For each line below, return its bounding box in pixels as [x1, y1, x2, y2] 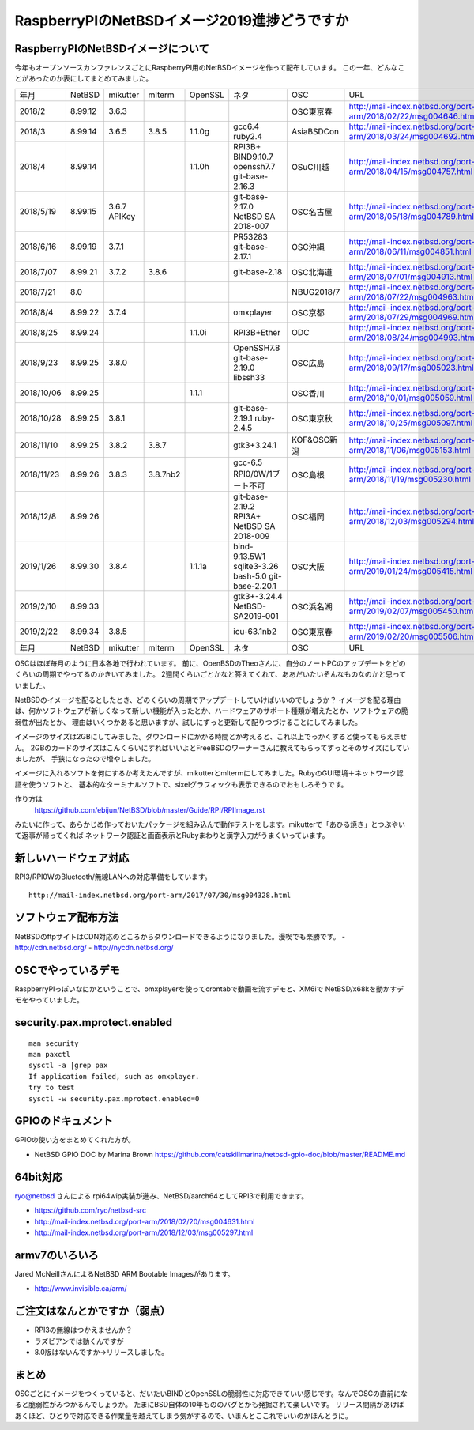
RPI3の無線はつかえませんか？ [34, 1325, 133, 1335]
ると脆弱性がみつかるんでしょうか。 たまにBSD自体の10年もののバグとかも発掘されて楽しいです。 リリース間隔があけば [14, 1400, 404, 1409]
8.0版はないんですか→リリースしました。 [34, 1347, 169, 1356]
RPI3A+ [233, 511, 261, 522]
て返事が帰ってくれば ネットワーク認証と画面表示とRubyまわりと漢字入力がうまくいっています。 [14, 831, 329, 840]
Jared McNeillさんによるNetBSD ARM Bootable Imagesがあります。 [14, 1269, 235, 1278]
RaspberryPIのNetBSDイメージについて [14, 42, 209, 55]
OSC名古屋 [291, 206, 333, 217]
